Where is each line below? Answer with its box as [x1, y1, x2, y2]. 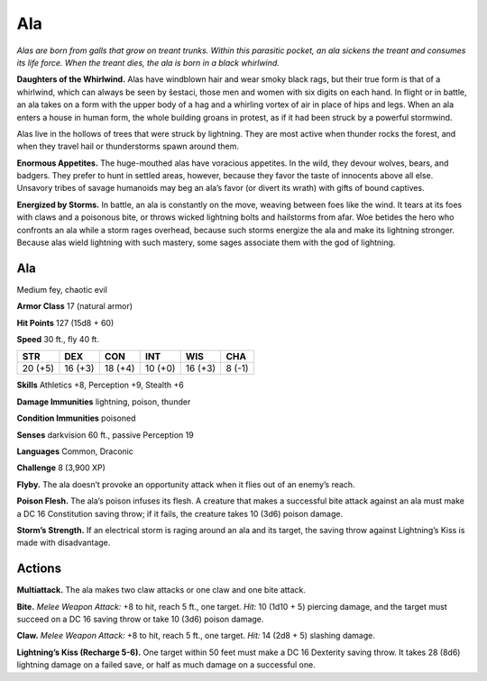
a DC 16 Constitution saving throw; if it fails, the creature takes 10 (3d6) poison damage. [16, 508, 343, 519]
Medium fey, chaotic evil [16, 284, 108, 295]
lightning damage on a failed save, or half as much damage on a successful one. [16, 659, 316, 670]
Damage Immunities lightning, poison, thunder [16, 396, 191, 407]
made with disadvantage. [16, 537, 111, 549]
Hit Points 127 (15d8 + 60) [16, 317, 115, 328]
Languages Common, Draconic [16, 446, 134, 457]
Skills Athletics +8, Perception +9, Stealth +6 [16, 379, 184, 391]
